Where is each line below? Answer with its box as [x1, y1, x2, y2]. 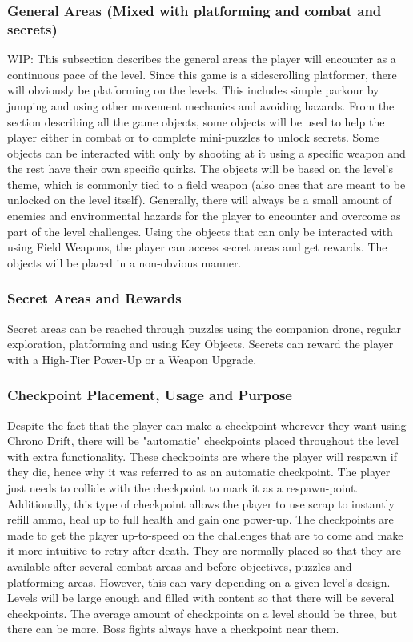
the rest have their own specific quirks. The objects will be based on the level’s [7, 160, 393, 177]
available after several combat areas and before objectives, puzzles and [7, 558, 352, 575]
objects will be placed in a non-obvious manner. [7, 254, 242, 271]
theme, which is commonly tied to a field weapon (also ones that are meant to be [7, 175, 406, 192]
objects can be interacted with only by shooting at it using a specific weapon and [7, 144, 406, 161]
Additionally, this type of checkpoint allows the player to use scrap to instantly [7, 495, 395, 512]
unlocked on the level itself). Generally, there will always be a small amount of [7, 191, 392, 208]
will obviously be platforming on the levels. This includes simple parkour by [7, 82, 379, 98]
